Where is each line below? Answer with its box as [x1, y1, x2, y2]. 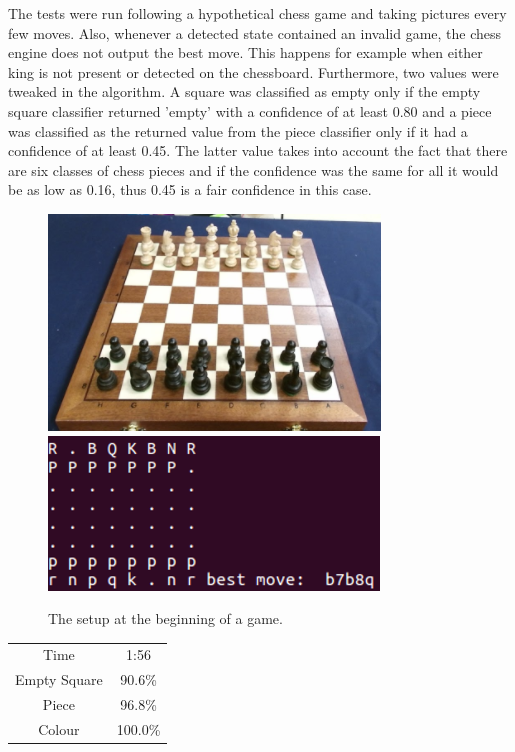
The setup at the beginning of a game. [48, 608, 283, 629]
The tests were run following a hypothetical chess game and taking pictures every [8, 3, 507, 23]
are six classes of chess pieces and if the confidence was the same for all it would [8, 159, 499, 180]
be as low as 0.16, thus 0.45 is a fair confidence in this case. [8, 179, 372, 200]
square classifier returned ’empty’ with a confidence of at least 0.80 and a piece [8, 100, 492, 121]
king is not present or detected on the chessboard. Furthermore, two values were [8, 61, 499, 82]
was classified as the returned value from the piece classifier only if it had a [8, 120, 468, 141]
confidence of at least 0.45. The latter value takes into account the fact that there [8, 140, 508, 161]
